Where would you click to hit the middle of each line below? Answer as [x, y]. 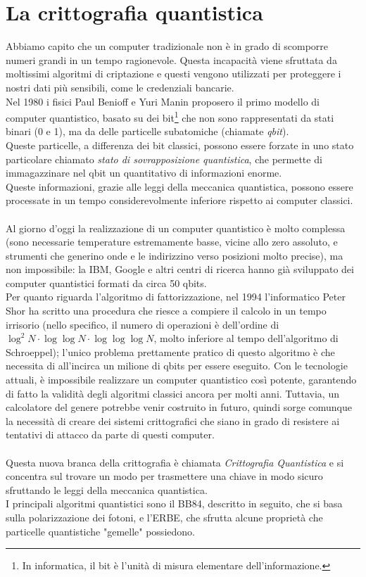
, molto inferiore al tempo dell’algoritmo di [246, 338]
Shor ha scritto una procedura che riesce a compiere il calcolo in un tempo [166, 311]
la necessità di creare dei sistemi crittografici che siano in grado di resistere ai [173, 420]
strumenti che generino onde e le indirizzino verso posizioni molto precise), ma [175, 255]
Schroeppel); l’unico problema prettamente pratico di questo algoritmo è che [170, 351]
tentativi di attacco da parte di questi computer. [110, 435]
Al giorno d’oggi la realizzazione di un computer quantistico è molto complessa [176, 228]
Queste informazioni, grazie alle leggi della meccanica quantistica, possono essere [179, 186]
